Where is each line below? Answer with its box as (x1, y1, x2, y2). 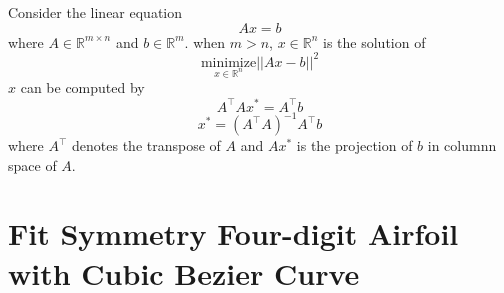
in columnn (427, 135, 497, 156)
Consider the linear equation (8, 2, 183, 22)
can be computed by (20, 77, 145, 98)
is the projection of (296, 135, 413, 156)
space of (8, 154, 57, 175)
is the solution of (323, 31, 426, 52)
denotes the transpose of (72, 135, 221, 156)
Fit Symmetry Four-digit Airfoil (8, 213, 459, 254)
